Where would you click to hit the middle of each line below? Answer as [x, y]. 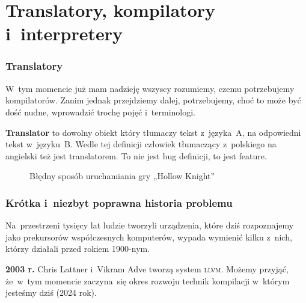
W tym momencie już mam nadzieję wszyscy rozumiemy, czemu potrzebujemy [150, 88]
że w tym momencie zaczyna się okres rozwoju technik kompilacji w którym [148, 280]
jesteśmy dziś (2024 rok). [51, 292]
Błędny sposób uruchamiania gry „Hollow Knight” [122, 176]
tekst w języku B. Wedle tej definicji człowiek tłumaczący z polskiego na [141, 144]
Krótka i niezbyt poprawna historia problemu [119, 202]
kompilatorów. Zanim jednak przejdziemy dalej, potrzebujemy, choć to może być [153, 100]
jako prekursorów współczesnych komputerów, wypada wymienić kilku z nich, [149, 237]
